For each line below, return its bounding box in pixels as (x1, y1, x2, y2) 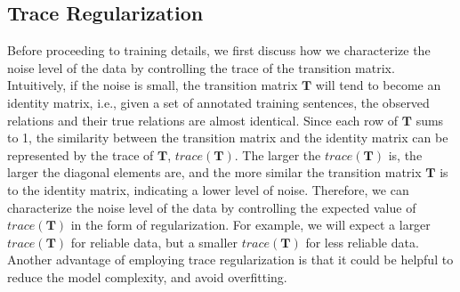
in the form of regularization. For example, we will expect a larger (70, 215, 431, 234)
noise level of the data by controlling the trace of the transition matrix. (7, 58, 395, 77)
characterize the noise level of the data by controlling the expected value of (7, 198, 416, 216)
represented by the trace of (7, 145, 154, 164)
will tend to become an (315, 76, 441, 94)
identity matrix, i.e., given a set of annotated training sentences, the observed (7, 93, 430, 111)
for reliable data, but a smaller (70, 232, 238, 251)
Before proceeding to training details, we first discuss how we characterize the (7, 41, 431, 60)
